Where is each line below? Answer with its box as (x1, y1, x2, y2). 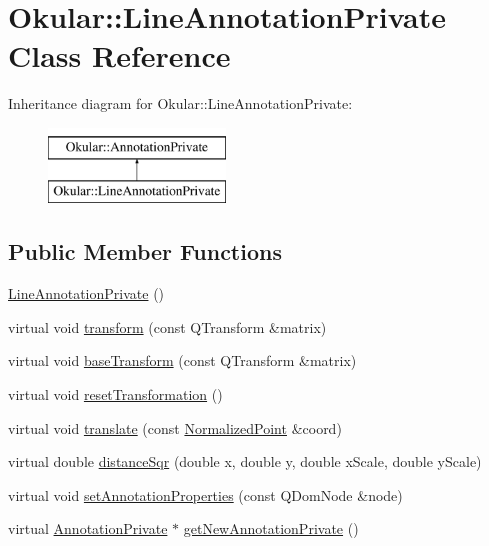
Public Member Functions (8, 236, 282, 267)
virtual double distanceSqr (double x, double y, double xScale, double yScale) (8, 451, 482, 472)
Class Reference (8, 35, 231, 76)
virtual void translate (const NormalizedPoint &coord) (8, 417, 342, 438)
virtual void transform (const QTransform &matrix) (8, 316, 327, 337)
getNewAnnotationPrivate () (183, 518, 359, 539)
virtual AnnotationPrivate (8, 518, 168, 539)
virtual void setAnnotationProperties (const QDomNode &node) (8, 484, 403, 505)
